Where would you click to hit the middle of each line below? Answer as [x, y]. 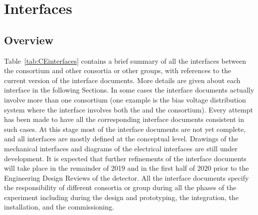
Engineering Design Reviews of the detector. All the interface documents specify [127, 177]
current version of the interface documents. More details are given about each [122, 80]
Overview [29, 40]
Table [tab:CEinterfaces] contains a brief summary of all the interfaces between [125, 60]
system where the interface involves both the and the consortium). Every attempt [129, 109]
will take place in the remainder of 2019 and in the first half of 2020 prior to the [127, 168]
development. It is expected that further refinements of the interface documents [125, 158]
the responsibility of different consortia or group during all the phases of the [120, 187]
